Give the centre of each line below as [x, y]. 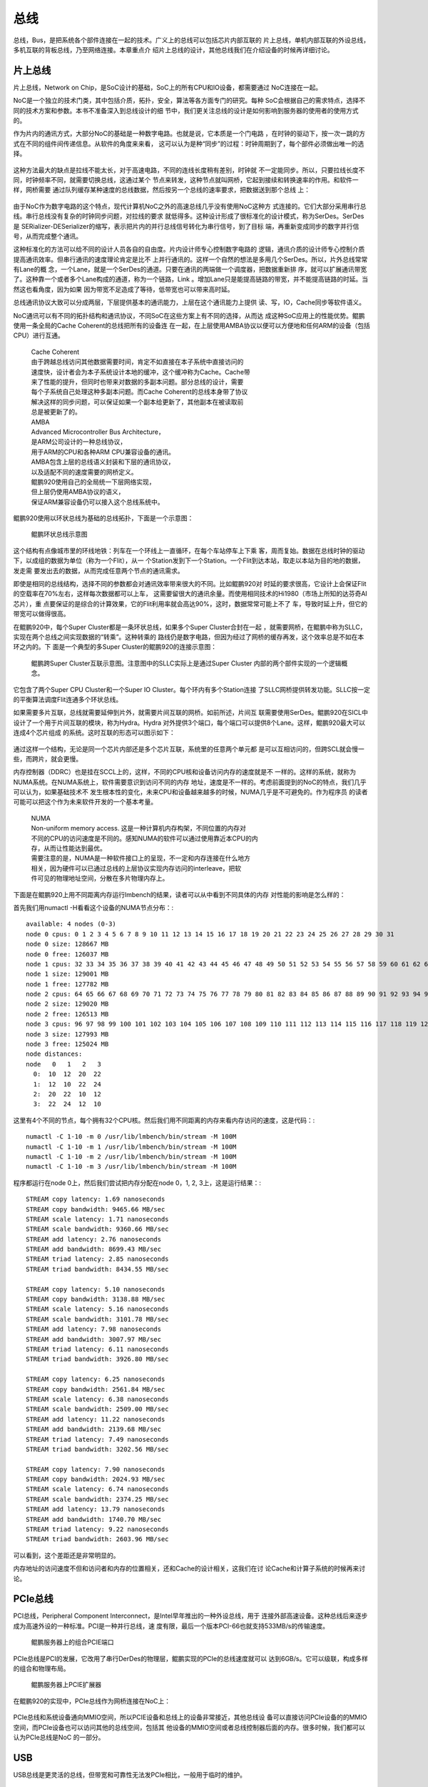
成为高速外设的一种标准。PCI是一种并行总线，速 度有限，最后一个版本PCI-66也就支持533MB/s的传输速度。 [171, 1625]
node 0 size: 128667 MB [67, 944]
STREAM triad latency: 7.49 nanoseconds [97, 1439]
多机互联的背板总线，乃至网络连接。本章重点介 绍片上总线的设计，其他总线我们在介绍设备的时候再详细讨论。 [173, 49]
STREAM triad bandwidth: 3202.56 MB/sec [97, 1449]
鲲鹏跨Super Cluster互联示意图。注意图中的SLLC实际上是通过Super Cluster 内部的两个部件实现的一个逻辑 [186, 663]
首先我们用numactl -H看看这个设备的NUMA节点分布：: [93, 907]
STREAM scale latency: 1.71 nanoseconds [97, 1219]
